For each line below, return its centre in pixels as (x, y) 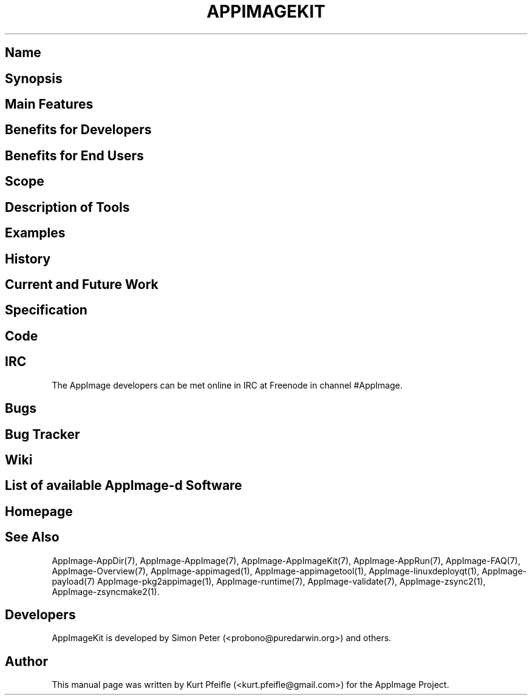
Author (26, 661)
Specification (46, 310)
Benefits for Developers (78, 130)
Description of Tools (67, 207)
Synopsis (34, 78)
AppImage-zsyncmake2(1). (106, 591)
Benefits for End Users (74, 155)
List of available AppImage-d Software (124, 486)
